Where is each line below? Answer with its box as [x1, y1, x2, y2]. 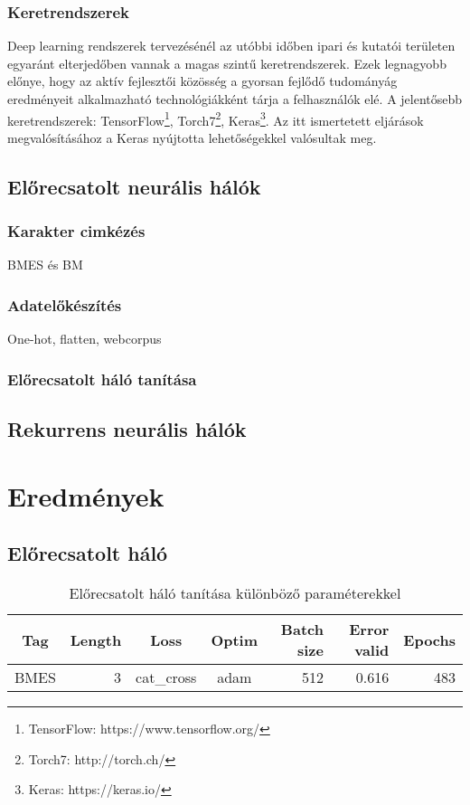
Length [70, 629, 122, 650]
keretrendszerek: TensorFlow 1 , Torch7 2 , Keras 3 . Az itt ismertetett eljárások [7, 108, 424, 129]
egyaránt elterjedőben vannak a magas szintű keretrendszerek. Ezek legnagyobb [7, 53, 446, 72]
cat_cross [136, 667, 197, 688]
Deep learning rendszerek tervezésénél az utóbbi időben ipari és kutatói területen [7, 36, 456, 55]
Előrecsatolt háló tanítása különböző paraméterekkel [69, 582, 401, 604]
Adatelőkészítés [7, 293, 122, 316]
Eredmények [7, 477, 164, 514]
